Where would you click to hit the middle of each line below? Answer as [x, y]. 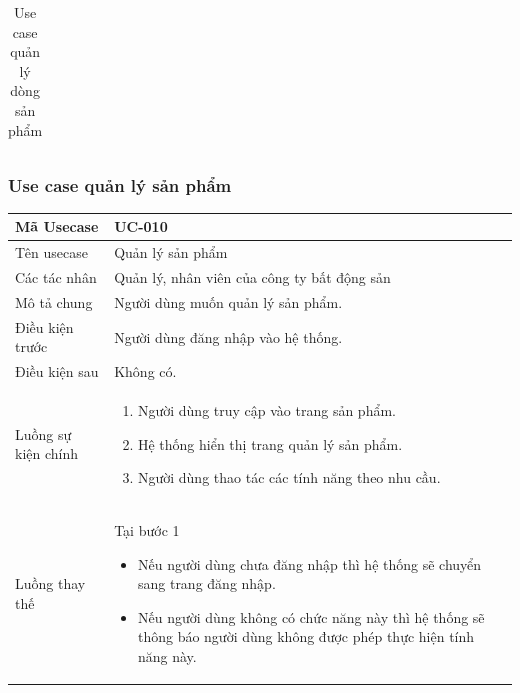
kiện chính [47, 453]
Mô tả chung [54, 301]
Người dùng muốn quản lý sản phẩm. [228, 301]
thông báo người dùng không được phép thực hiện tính [306, 636]
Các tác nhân [56, 277]
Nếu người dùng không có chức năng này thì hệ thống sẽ [311, 616]
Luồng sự [43, 433]
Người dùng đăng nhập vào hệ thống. [228, 336]
